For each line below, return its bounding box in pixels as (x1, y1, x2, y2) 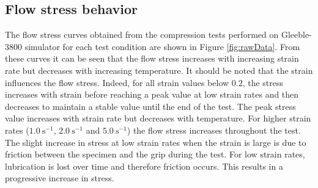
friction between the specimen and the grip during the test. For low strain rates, (5, 148, 305, 161)
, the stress (242, 76, 284, 89)
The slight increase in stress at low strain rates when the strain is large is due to (5, 136, 306, 148)
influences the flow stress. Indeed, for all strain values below (5, 76, 229, 89)
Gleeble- (281, 28, 312, 41)
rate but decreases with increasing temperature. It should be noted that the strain (5, 63, 313, 76)
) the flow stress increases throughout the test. (127, 123, 301, 136)
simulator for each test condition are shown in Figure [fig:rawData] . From (24, 40, 300, 52)
